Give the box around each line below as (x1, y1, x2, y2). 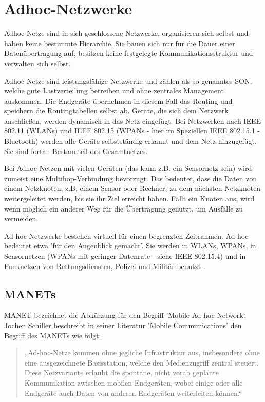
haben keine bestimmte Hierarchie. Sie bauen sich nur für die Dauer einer (4, 37, 235, 48)
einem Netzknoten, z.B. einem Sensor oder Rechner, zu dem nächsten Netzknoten (4, 183, 261, 194)
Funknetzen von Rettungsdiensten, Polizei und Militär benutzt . (4, 260, 205, 271)
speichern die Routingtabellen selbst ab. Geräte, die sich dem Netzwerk (4, 105, 229, 116)
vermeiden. (4, 213, 39, 224)
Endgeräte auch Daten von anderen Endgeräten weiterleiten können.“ (24, 387, 242, 398)
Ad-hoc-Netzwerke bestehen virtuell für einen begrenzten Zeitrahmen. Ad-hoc (4, 230, 249, 241)
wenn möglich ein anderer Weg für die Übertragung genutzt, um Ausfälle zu (4, 203, 243, 214)
